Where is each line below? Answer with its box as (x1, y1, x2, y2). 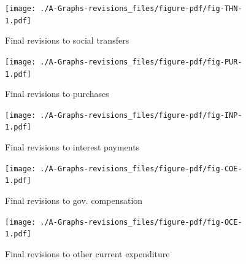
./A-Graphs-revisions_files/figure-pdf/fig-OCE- (40, 217, 242, 227)
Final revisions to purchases (5, 87, 109, 100)
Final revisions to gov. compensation (5, 194, 143, 207)
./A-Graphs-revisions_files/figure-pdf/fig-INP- (40, 111, 242, 120)
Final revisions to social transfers (5, 34, 129, 47)
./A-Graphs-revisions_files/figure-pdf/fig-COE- (40, 164, 242, 173)
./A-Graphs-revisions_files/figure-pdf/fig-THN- (40, 4, 242, 13)
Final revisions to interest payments (5, 141, 140, 153)
